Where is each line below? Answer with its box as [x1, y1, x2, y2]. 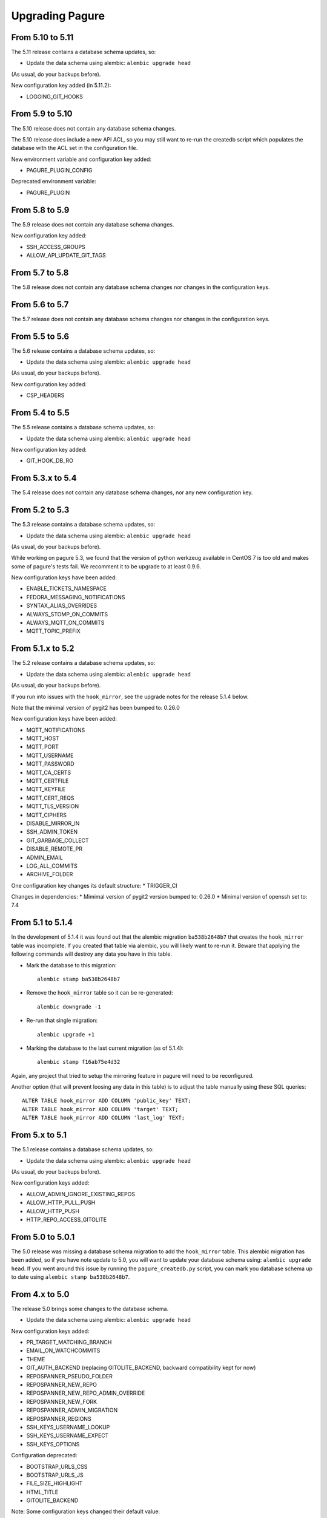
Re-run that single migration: [26, 1017, 98, 1024]
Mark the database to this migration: [26, 961, 117, 968]
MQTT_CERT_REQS [26, 794, 74, 802]
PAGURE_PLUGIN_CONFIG [26, 167, 93, 174]
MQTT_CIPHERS [26, 811, 67, 819]
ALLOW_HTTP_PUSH [26, 1207, 80, 1214]
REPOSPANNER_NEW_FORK [26, 1398, 97, 1405]
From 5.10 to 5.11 [11, 32, 74, 43]
